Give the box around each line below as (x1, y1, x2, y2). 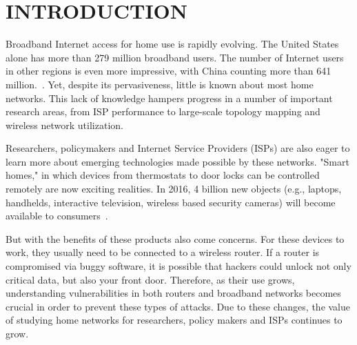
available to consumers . (6, 208, 108, 223)
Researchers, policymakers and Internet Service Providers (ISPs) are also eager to (6, 141, 350, 155)
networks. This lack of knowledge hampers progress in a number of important (6, 90, 333, 105)
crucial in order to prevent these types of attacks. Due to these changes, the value (6, 299, 351, 313)
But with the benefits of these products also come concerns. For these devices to (6, 231, 345, 246)
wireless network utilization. (6, 117, 123, 132)
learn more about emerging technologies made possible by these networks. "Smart (6, 154, 349, 168)
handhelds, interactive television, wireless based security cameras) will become (6, 195, 336, 209)
